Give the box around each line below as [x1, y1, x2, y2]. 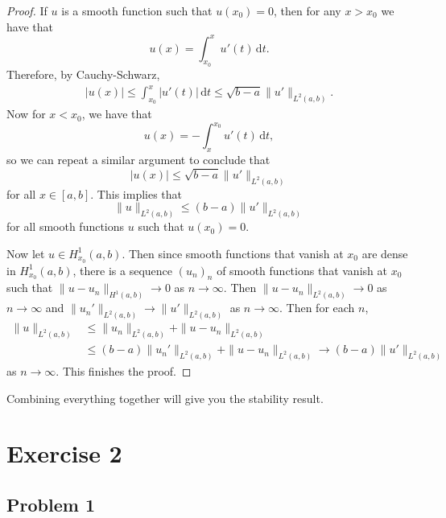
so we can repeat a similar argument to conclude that [6, 151, 270, 168]
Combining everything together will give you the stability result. [6, 389, 324, 406]
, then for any [274, 2, 341, 18]
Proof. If [6, 2, 47, 18]
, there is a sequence [72, 261, 172, 278]
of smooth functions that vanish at [217, 261, 387, 278]
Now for [6, 105, 46, 122]
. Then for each [279, 299, 355, 316]
